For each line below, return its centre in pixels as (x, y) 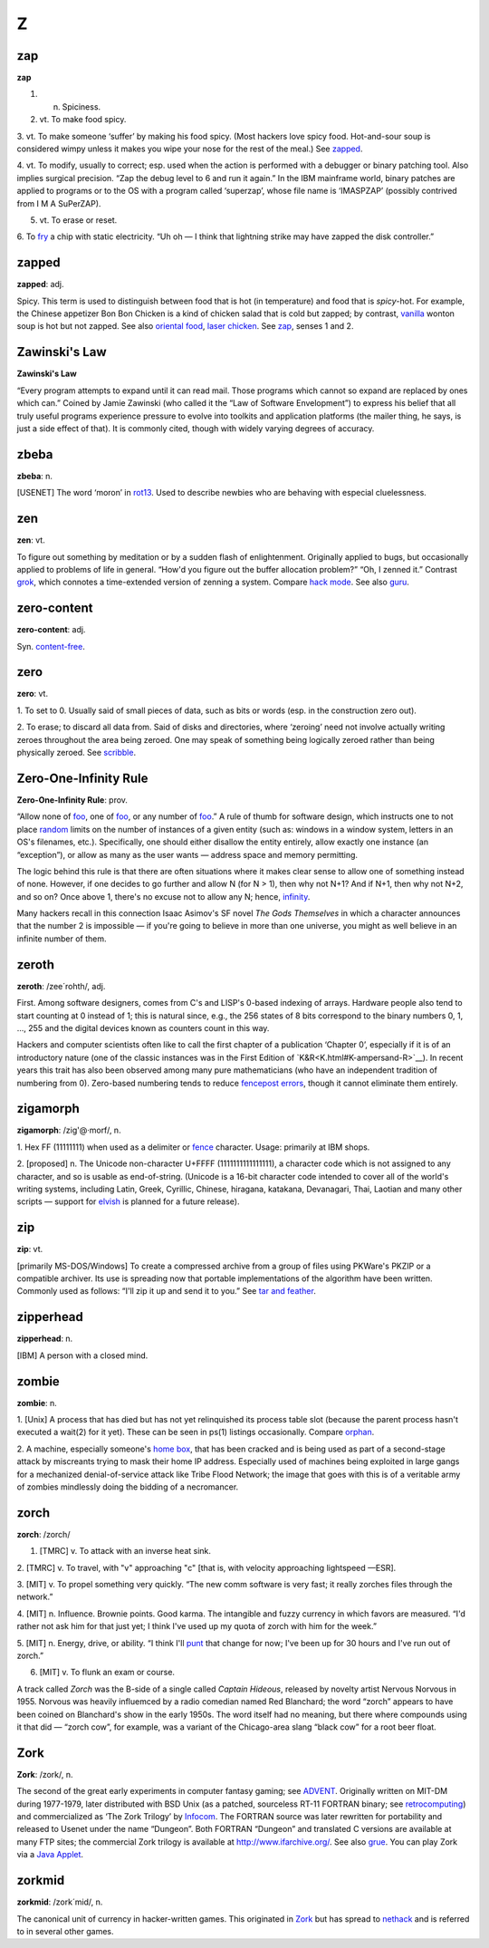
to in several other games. (65, 1931)
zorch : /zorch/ (43, 1534)
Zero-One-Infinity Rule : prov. (72, 800)
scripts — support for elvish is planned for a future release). (128, 1201)
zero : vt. (33, 694)
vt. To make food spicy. (83, 120)
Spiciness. (81, 106)
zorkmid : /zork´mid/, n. (60, 1902)
